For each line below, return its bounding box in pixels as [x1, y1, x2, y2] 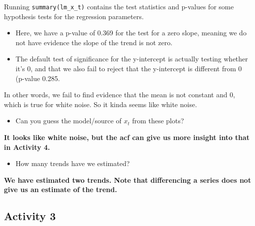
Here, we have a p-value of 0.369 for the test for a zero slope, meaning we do [15, 28, 247, 38]
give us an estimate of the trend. [4, 184, 117, 195]
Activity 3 [4, 208, 56, 224]
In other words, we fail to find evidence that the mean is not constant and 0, [4, 89, 235, 100]
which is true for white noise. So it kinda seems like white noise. [4, 99, 197, 109]
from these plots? [132, 115, 184, 126]
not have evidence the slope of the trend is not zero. [15, 37, 173, 47]
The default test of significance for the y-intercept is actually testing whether [15, 54, 248, 64]
